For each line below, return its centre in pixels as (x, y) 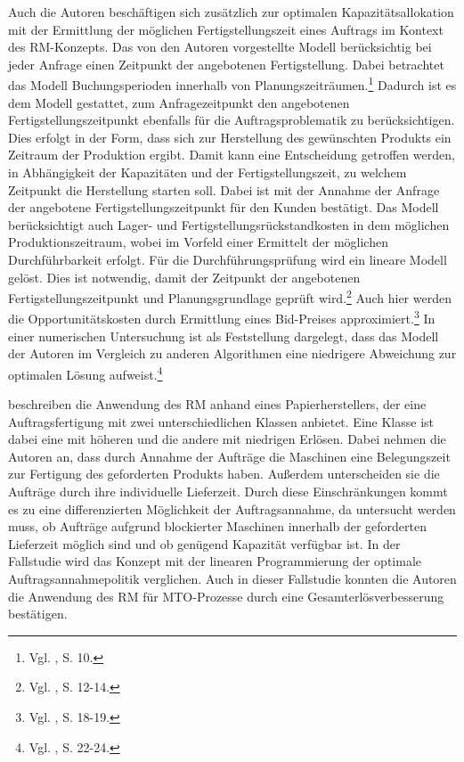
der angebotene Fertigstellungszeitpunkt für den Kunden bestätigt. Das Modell (224, 207)
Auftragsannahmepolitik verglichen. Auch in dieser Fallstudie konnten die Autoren (232, 579)
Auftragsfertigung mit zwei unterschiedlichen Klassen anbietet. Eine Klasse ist (221, 421)
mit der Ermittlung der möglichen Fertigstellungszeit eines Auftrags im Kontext (226, 29)
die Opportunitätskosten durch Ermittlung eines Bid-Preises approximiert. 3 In (222, 317)
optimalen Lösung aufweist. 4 (85, 373)
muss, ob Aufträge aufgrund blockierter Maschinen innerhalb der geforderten (217, 526)
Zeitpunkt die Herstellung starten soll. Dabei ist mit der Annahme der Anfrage (224, 189)
